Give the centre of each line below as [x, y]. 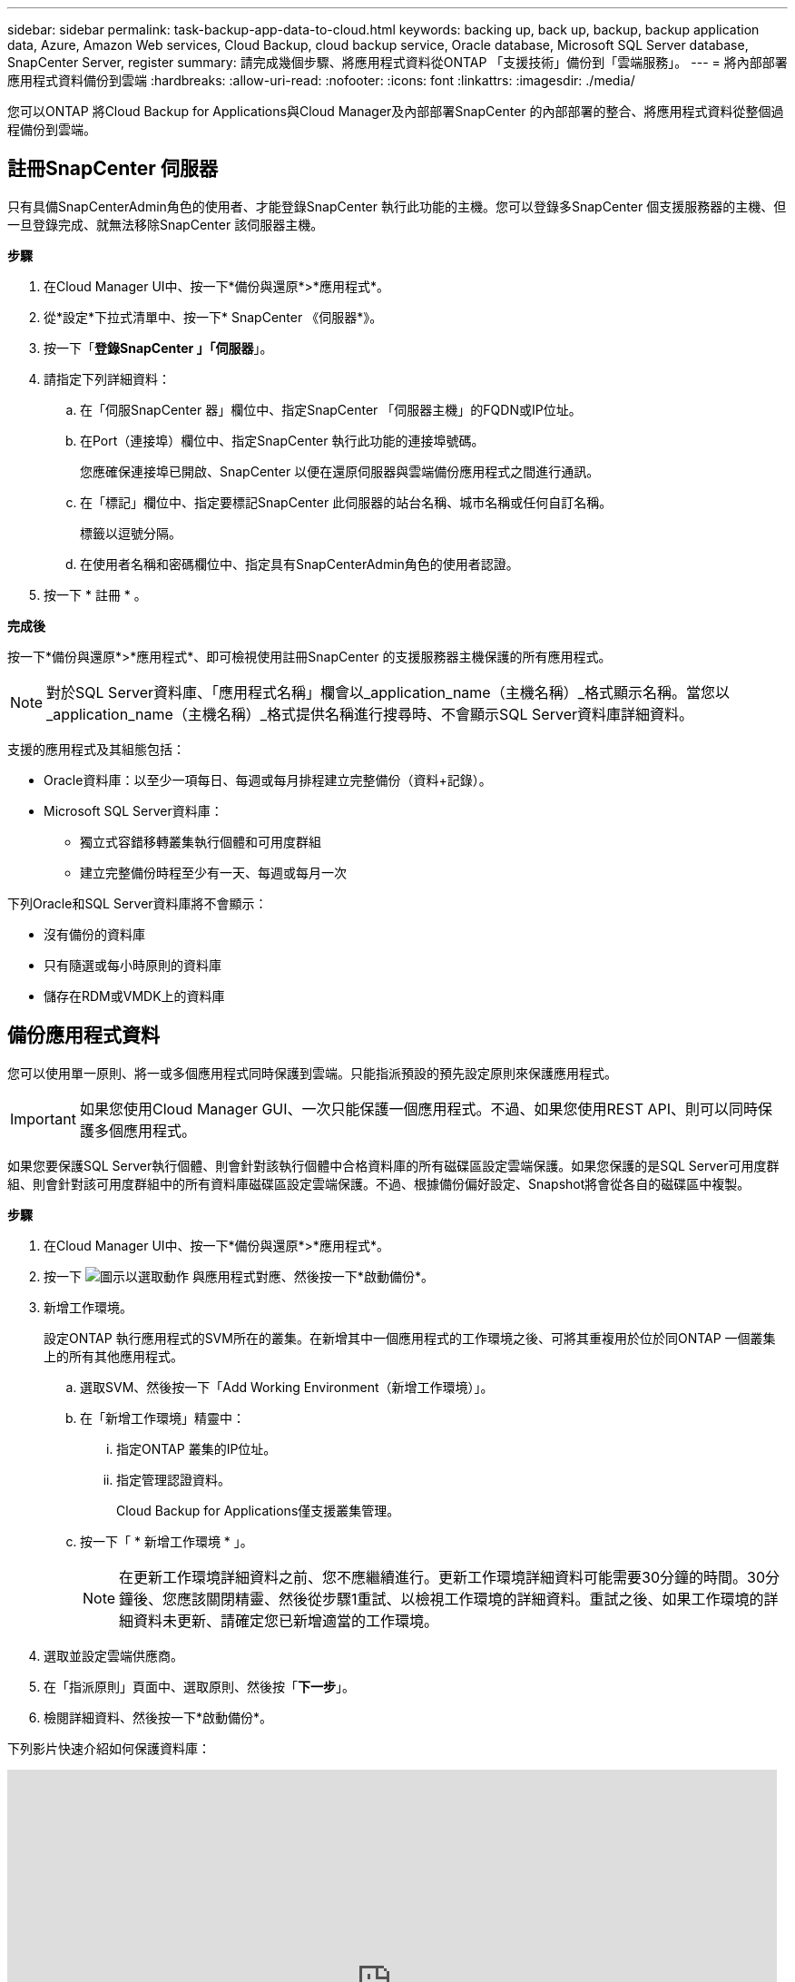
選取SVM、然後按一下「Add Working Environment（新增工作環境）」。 [287, 1387]
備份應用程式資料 [83, 1035]
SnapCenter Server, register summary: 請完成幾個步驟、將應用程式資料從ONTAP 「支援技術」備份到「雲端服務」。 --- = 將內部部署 [397, 62]
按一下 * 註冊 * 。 [95, 594]
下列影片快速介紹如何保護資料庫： [109, 1748]
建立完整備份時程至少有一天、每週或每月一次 [213, 872]
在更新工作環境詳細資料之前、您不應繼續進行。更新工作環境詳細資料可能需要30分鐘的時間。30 [442, 1577]
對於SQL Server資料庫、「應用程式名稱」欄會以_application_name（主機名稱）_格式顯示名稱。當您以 [388, 692]
